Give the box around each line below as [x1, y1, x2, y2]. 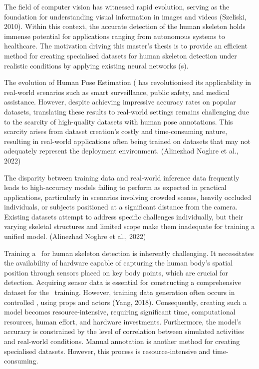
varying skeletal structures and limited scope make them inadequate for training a [4, 221, 255, 231]
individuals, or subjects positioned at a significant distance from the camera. [4, 201, 238, 212]
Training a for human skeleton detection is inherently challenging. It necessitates [4, 247, 254, 258]
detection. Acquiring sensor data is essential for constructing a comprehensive [4, 277, 241, 287]
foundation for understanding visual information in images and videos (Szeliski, [4, 11, 247, 21]
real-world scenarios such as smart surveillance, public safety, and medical [4, 86, 230, 97]
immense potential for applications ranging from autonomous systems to [4, 30, 225, 41]
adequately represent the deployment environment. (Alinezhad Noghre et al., [4, 145, 239, 156]
